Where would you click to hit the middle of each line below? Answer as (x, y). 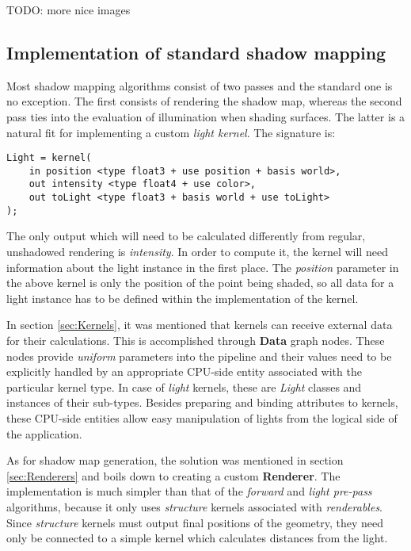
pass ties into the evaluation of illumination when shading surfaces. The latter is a (206, 116)
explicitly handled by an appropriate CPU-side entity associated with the (184, 371)
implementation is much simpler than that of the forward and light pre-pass (189, 491)
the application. (44, 433)
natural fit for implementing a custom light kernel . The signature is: (171, 132)
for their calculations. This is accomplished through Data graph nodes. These (196, 341)
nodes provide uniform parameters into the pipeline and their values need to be (199, 356)
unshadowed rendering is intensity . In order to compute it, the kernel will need (197, 252)
